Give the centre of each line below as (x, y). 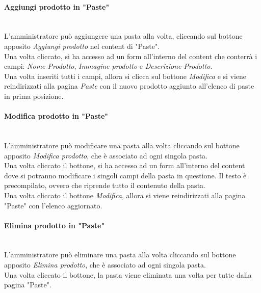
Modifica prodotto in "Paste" (56, 116)
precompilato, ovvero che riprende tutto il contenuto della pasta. (105, 185)
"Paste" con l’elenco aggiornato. (53, 205)
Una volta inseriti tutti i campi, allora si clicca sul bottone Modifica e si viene (125, 76)
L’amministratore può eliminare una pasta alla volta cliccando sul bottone (120, 255)
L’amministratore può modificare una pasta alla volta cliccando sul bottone (122, 145)
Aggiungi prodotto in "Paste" (57, 6)
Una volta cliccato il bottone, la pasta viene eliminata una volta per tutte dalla (128, 274)
